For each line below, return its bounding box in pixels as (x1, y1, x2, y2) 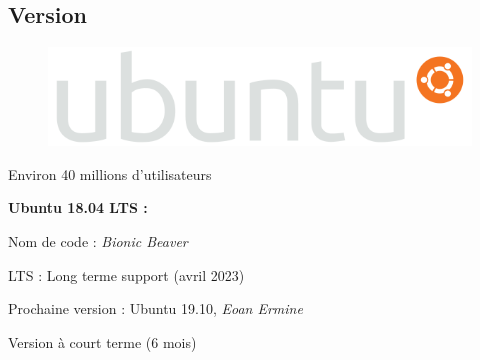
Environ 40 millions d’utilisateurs (8, 163, 212, 184)
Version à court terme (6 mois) (8, 331, 197, 352)
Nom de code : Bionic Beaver (8, 230, 188, 251)
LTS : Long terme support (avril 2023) (8, 264, 245, 285)
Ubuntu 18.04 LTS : (8, 197, 148, 218)
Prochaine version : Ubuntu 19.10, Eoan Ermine (8, 298, 303, 319)
